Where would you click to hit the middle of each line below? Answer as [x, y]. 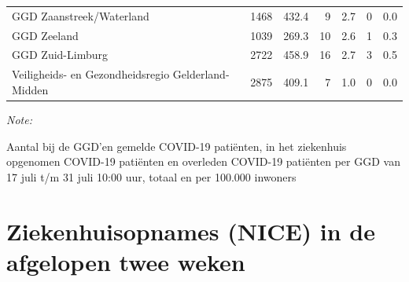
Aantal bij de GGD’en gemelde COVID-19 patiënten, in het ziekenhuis [177, 146]
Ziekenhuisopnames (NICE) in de [191, 231]
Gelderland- [201, 74]
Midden [30, 89]
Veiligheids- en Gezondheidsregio [91, 74]
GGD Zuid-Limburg [60, 55]
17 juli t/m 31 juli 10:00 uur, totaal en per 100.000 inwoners [151, 176]
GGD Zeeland [45, 35]
